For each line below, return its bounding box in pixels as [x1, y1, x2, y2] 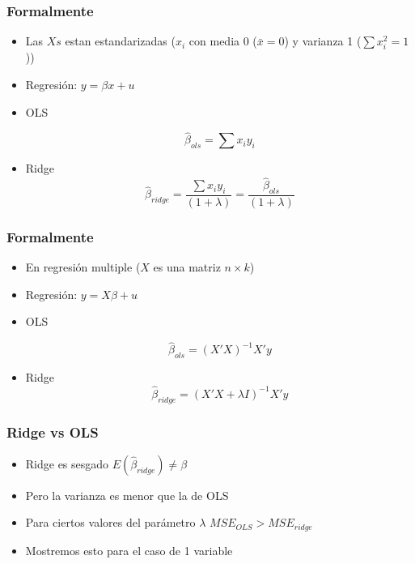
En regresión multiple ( [25, 258, 141, 276]
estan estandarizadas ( [65, 32, 176, 49]
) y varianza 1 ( [284, 32, 362, 49]
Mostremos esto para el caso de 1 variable [25, 541, 233, 558]
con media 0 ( [188, 32, 257, 49]
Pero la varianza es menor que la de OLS [25, 486, 229, 503]
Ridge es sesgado [25, 455, 109, 472]
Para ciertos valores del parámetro [25, 514, 196, 531]
